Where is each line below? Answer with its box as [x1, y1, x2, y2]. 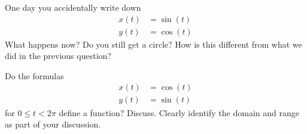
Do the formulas [5, 69, 64, 82]
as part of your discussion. [5, 118, 101, 130]
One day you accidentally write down [5, 1, 141, 13]
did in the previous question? [5, 49, 111, 62]
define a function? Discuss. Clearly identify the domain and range [59, 106, 299, 119]
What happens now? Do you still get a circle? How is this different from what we [5, 38, 302, 50]
